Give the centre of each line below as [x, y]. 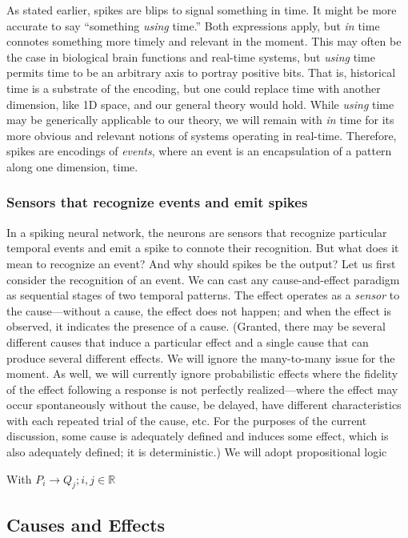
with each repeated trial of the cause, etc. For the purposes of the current [187, 420]
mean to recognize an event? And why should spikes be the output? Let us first [201, 263]
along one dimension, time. [72, 166]
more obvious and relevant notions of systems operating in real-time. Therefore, [202, 135]
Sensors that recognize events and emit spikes [157, 202]
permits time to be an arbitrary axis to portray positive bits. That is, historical [201, 72]
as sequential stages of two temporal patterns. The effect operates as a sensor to [203, 295]
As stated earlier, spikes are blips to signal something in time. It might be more [202, 10]
